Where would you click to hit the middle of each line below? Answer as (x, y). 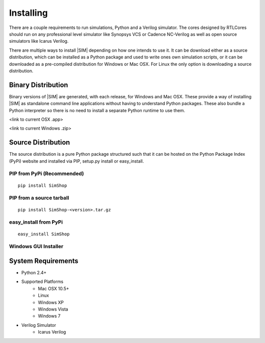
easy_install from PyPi (36, 222)
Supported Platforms (42, 282)
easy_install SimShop (44, 234)
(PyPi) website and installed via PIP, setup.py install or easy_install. (77, 161)
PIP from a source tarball (39, 198)
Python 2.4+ (34, 272)
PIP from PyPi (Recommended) (47, 173)
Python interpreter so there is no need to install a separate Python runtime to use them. (97, 110)
